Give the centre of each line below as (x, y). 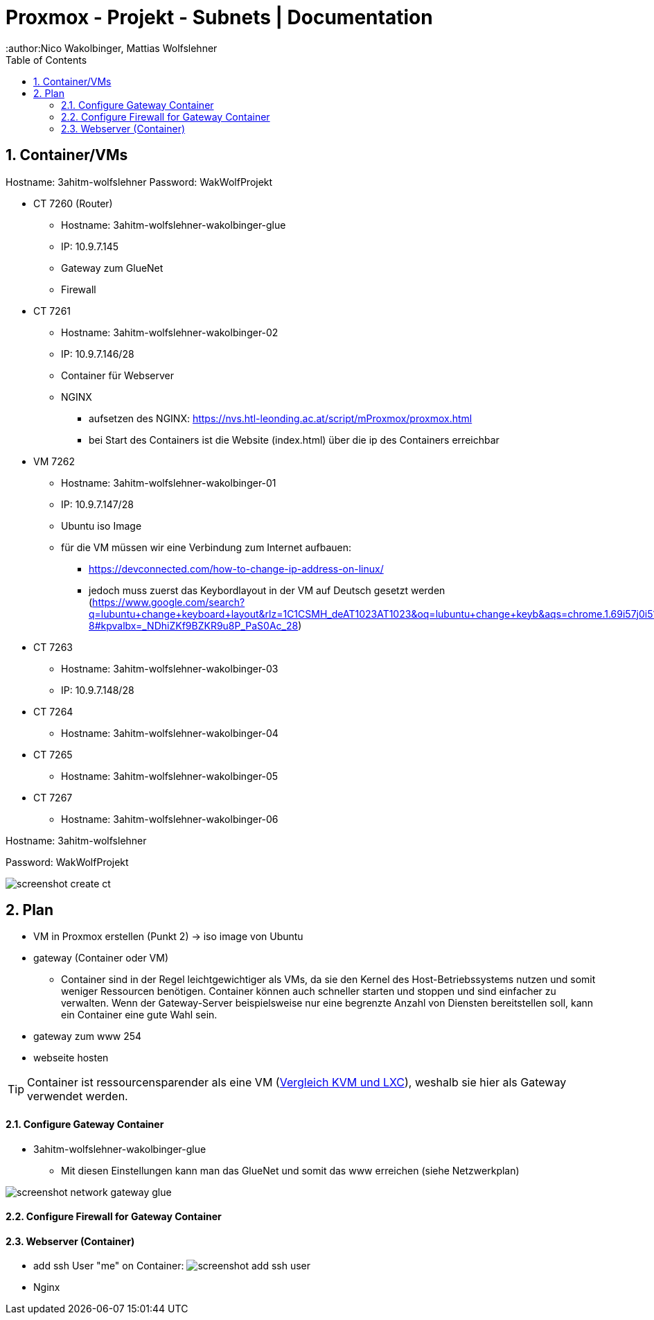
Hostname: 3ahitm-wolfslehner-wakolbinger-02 (170, 332)
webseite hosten (71, 1058)
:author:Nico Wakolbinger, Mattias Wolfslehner (112, 48)
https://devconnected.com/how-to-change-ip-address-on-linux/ (236, 568)
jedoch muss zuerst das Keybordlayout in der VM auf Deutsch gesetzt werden (267, 590)
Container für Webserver (117, 375)
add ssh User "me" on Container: (109, 1266)
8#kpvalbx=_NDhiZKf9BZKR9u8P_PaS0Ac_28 (194, 625)
